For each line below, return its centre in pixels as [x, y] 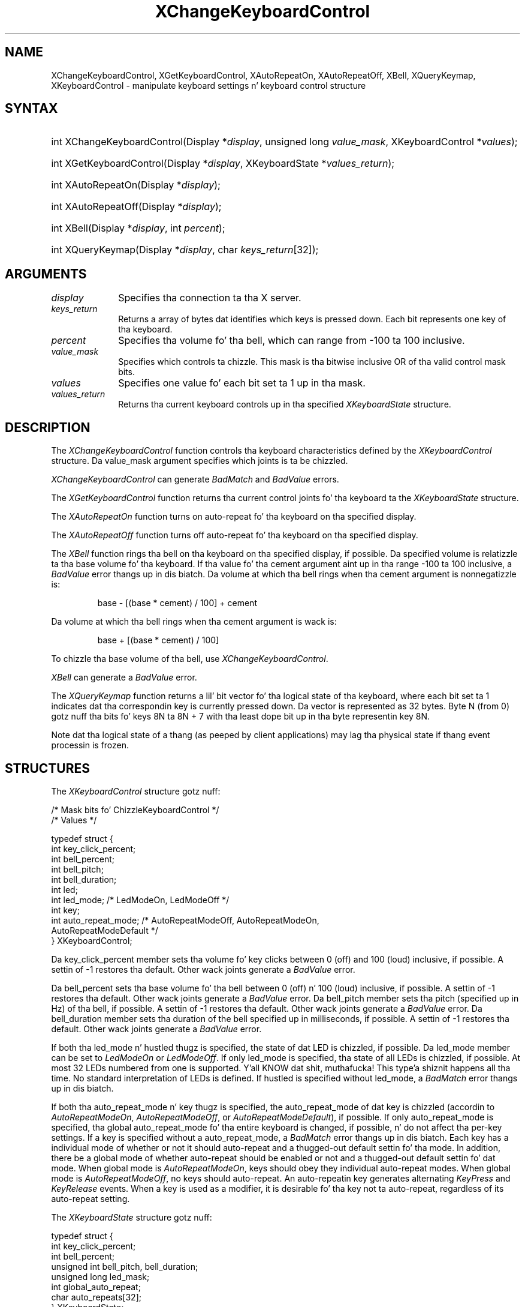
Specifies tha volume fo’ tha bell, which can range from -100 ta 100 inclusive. [292, 341]
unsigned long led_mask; [100, 1276]
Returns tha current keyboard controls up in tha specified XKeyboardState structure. [285, 404]
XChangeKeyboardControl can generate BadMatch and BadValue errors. [195, 479]
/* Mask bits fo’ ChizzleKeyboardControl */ [135, 810]
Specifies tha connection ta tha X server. [210, 298]
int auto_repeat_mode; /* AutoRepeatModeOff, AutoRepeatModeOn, [185, 920]
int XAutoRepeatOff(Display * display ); [136, 207]
